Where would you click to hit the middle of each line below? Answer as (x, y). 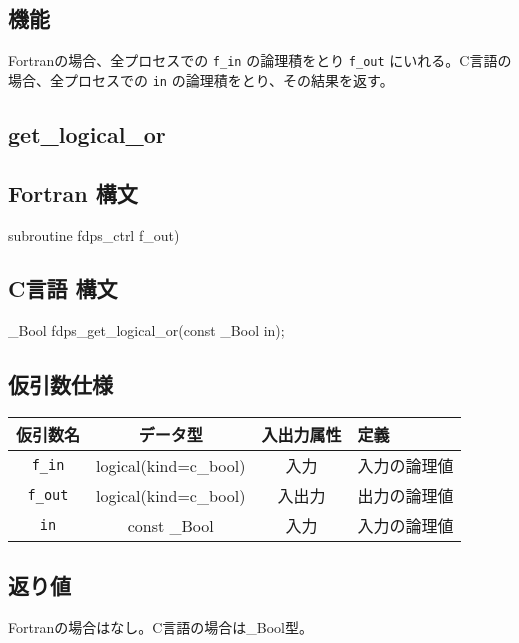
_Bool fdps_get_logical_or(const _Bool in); (146, 330)
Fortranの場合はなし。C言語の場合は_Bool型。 (160, 627)
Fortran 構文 (73, 192)
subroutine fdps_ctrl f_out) (94, 234)
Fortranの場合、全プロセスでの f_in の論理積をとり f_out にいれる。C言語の (260, 60)
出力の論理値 (405, 496)
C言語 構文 (63, 288)
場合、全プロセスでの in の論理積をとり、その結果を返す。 (201, 79)
